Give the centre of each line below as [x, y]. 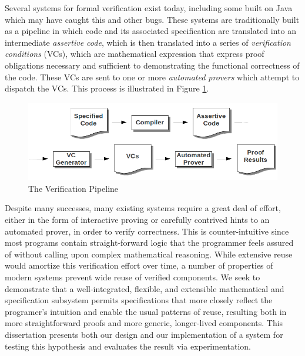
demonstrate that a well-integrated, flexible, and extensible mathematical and [145, 288]
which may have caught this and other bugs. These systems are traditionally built [152, 19]
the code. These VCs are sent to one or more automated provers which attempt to [152, 77]
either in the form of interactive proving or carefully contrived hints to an [137, 220]
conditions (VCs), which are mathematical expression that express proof [135, 54]
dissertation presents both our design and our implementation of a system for [144, 334]
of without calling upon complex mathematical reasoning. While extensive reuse [149, 254]
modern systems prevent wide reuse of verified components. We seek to [133, 277]
